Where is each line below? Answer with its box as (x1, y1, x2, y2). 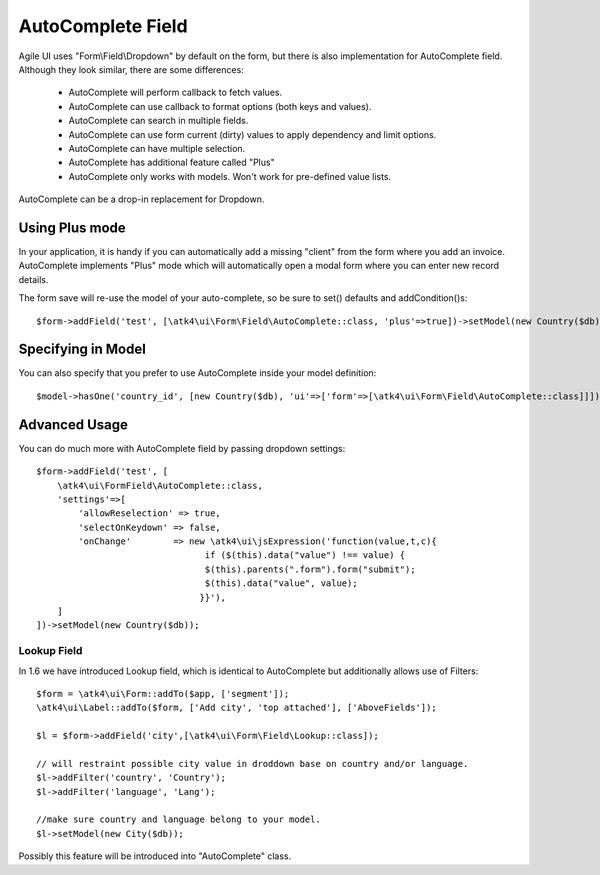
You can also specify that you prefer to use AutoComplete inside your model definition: (18, 367, 377, 379)
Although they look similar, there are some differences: (18, 63, 244, 75)
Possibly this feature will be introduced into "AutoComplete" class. (18, 850, 292, 862)
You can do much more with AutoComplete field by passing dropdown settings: (18, 442, 346, 454)
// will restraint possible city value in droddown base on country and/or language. (36, 758, 469, 769)
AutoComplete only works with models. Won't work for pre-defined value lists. (68, 170, 392, 182)
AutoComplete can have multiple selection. (68, 142, 246, 154)
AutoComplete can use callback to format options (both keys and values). (68, 100, 372, 112)
